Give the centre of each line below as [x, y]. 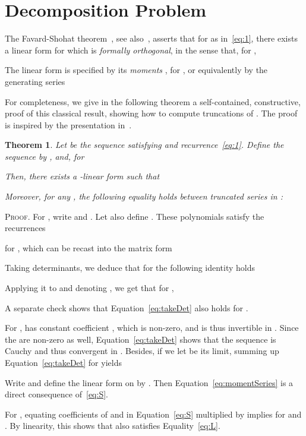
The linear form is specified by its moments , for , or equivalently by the [136, 70]
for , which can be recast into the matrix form [89, 247]
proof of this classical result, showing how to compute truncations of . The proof [151, 113]
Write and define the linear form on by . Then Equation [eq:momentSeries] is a [149, 382]
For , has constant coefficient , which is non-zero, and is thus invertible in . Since [152, 328]
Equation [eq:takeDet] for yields [63, 362]
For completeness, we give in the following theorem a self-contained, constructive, [153, 101]
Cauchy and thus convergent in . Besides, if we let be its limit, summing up [142, 351]
